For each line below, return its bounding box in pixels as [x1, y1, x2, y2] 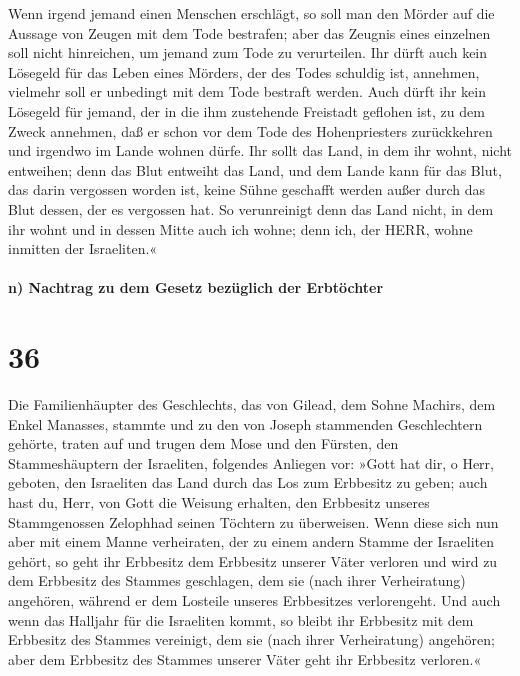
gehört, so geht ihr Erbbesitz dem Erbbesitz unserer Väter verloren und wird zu [8, 550, 498, 571]
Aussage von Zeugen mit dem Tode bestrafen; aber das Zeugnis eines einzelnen [8, 22, 491, 43]
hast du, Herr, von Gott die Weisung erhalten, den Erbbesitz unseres [8, 492, 430, 512]
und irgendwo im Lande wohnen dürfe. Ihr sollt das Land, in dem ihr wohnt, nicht [8, 140, 512, 161]
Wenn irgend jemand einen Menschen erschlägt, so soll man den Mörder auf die [8, 3, 495, 23]
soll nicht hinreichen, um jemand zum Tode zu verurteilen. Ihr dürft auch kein [8, 42, 488, 63]
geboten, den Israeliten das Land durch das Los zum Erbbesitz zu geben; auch [8, 472, 488, 493]
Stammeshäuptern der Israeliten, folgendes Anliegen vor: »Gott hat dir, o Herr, [8, 452, 494, 473]
